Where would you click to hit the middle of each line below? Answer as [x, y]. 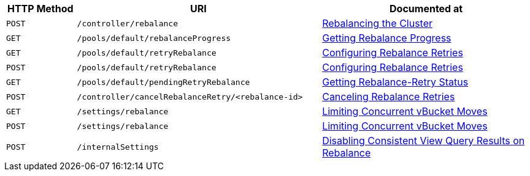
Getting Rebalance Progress [387, 38]
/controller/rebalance [127, 23]
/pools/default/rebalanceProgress [154, 38]
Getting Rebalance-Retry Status [395, 82]
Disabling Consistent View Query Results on [424, 141]
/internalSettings [118, 147]
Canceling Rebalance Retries [389, 97]
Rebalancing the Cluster [378, 23]
